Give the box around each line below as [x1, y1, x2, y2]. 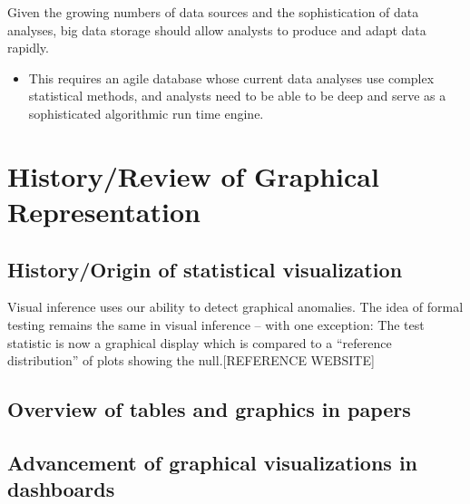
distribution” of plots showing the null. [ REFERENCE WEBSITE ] [7, 351, 375, 370]
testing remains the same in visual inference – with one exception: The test [7, 315, 425, 334]
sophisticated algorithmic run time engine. [28, 103, 264, 122]
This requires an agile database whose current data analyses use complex [28, 68, 435, 87]
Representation [7, 192, 201, 229]
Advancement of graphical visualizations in [7, 448, 418, 476]
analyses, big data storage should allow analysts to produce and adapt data [7, 20, 426, 39]
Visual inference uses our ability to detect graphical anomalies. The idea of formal [7, 297, 464, 316]
